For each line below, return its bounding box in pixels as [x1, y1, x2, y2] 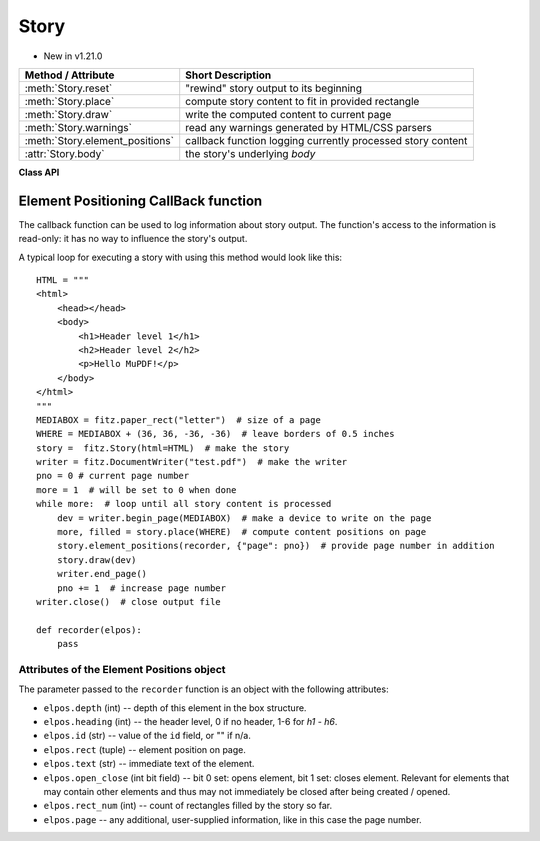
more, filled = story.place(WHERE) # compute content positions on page [56, 526, 427, 538]
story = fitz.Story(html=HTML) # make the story [36, 442, 290, 454]
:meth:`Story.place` [24, 94, 115, 108]
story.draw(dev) [56, 554, 137, 565]
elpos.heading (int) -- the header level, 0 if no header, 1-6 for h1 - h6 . [43, 716, 338, 728]
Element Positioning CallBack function [18, 192, 263, 209]
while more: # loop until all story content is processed [36, 498, 332, 510]
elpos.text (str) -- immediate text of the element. [43, 758, 255, 770]
